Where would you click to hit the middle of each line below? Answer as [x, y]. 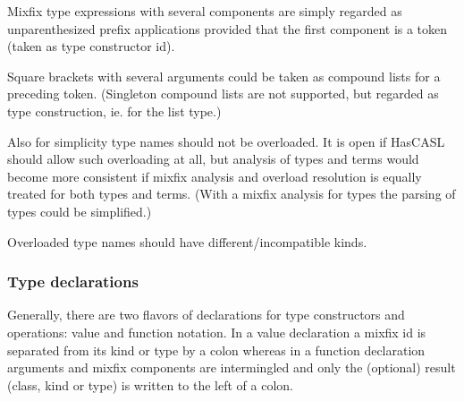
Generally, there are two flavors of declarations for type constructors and [206, 315]
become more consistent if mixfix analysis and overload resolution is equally [215, 176]
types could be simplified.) [80, 211]
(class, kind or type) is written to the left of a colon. [150, 384]
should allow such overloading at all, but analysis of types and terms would [213, 159]
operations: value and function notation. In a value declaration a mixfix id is [217, 332]
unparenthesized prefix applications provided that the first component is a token [228, 28]
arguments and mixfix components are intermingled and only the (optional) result [232, 367]
